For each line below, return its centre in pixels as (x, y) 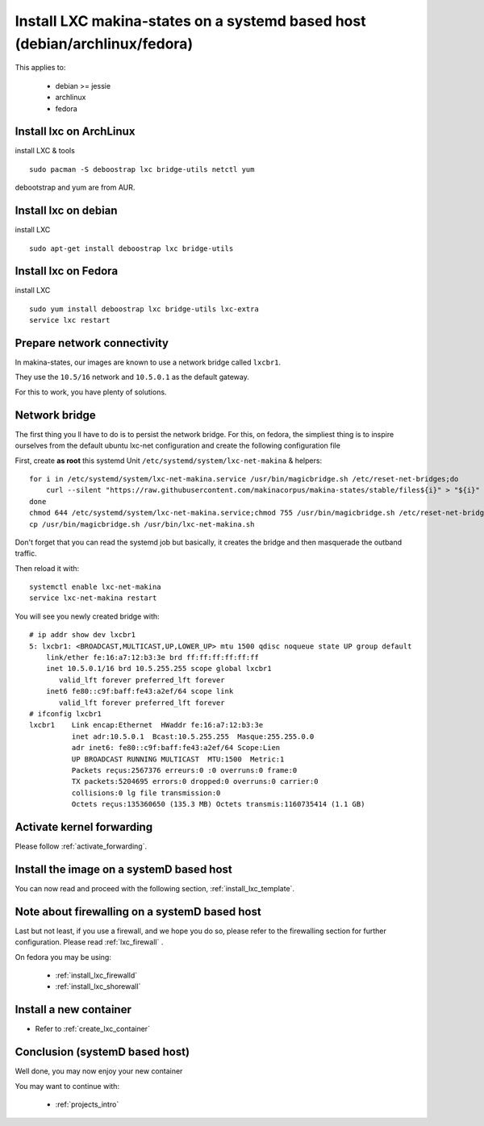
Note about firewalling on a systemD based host (138, 911)
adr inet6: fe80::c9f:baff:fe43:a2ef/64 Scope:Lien (176, 748)
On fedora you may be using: (63, 957)
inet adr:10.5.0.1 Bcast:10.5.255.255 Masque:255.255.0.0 (193, 736)
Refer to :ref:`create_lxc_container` (93, 1029)
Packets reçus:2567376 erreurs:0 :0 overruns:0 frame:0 (184, 770)
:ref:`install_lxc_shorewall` (98, 986)
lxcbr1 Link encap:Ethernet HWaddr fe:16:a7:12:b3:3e (146, 725)
